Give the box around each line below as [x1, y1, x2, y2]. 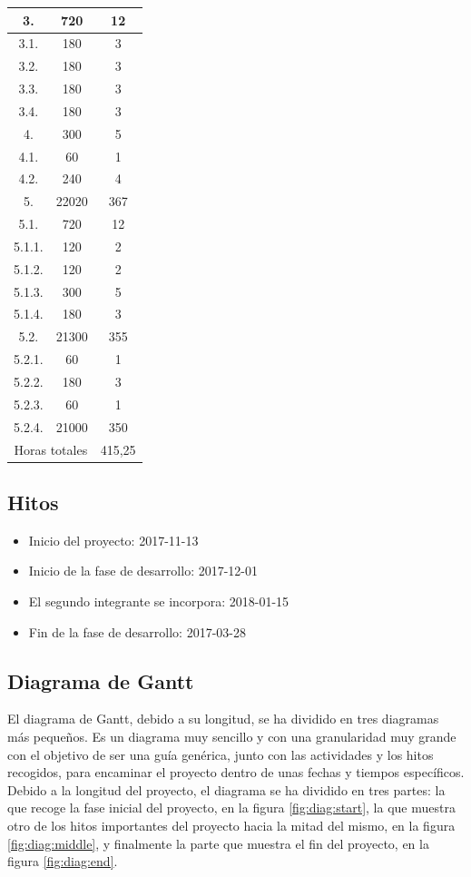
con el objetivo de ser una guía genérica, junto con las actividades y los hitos [7, 744, 434, 764]
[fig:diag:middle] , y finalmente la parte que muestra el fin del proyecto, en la [7, 833, 429, 852]
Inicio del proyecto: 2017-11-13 [28, 530, 199, 549]
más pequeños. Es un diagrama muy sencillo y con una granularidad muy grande [7, 727, 456, 745]
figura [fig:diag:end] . [7, 852, 118, 871]
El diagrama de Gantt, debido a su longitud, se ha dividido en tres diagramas [7, 709, 439, 728]
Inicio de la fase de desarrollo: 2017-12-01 [28, 561, 259, 580]
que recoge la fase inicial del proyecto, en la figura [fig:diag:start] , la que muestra [7, 798, 456, 817]
